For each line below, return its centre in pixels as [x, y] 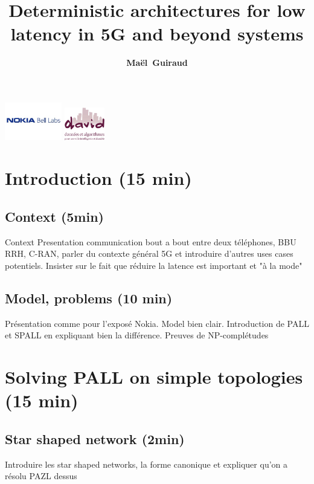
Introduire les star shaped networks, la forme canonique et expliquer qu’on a [146, 464]
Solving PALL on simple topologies [154, 377]
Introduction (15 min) [98, 178]
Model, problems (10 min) [89, 298]
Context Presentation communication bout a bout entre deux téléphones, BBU [151, 241]
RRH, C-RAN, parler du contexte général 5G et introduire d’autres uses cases [149, 253]
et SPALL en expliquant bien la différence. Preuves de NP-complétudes [137, 335]
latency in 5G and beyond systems [157, 34]
